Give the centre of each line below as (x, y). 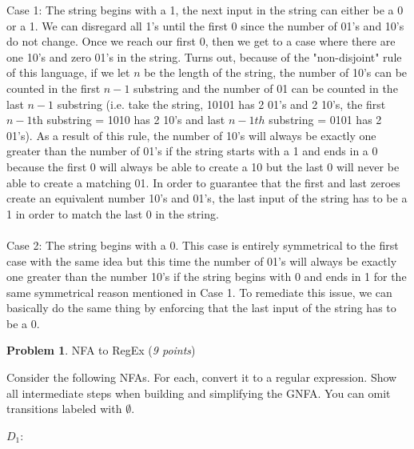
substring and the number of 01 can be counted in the (266, 88)
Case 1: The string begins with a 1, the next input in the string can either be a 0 (205, 10)
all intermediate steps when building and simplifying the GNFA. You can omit (199, 393)
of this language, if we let (68, 72)
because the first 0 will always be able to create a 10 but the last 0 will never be (203, 166)
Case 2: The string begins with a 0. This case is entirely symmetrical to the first (203, 245)
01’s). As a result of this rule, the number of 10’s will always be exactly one (191, 135)
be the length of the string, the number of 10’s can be (276, 72)
